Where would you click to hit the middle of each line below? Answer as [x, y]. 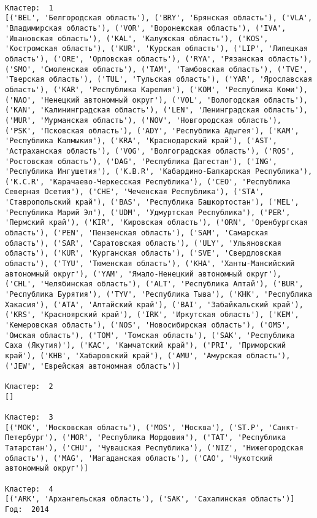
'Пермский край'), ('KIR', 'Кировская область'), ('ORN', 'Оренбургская [156, 223]
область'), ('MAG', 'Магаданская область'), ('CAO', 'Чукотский [139, 458]
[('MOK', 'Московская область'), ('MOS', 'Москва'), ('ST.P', [135, 427]
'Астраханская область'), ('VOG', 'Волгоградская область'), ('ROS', [150, 151]
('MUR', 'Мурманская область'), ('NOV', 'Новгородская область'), [143, 120]
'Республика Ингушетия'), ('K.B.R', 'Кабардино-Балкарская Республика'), [159, 172]
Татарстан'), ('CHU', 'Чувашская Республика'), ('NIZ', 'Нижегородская [154, 448]
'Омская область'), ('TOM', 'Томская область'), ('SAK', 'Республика [150, 335]
